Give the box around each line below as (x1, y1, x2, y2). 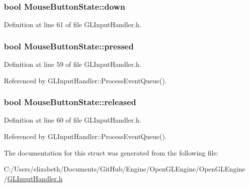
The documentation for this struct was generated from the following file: (4, 147, 218, 157)
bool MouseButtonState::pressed (4, 40, 134, 52)
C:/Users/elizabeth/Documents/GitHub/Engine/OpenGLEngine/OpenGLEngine (4, 164, 246, 174)
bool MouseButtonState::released (4, 96, 137, 108)
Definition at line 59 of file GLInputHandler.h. (4, 59, 141, 69)
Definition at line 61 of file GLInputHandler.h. (4, 19, 141, 30)
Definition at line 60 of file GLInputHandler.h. (4, 115, 141, 125)
